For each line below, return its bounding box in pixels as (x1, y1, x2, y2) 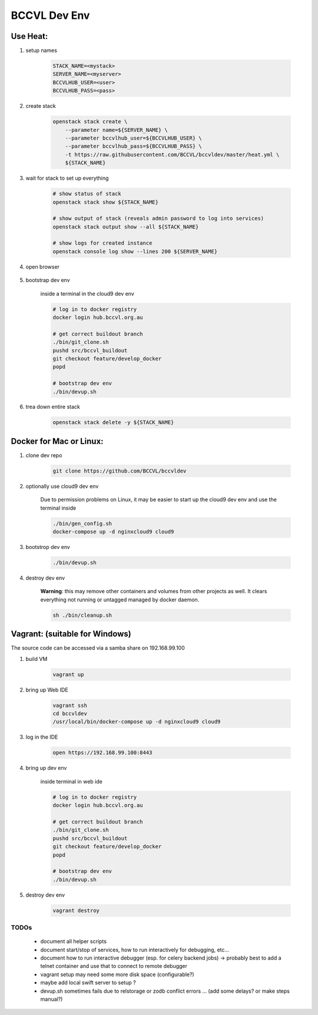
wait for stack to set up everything (25, 174, 109, 182)
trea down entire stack (25, 404, 81, 411)
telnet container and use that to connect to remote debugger (40, 963, 188, 970)
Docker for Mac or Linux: (11, 436, 104, 446)
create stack (25, 103, 56, 110)
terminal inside (40, 504, 77, 511)
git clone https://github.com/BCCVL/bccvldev (52, 467, 187, 474)
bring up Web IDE (25, 686, 68, 693)
